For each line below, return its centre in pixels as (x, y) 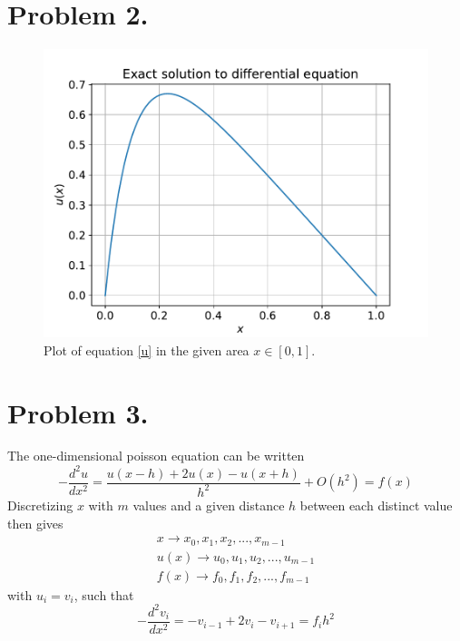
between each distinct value (376, 505)
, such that (104, 594)
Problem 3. (78, 412)
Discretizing (40, 505)
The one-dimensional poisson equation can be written (156, 456)
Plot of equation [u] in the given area (147, 350)
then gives (35, 523)
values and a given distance (209, 505)
